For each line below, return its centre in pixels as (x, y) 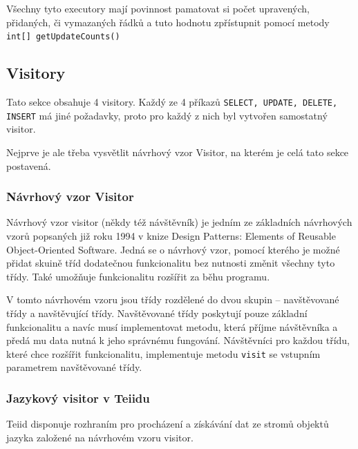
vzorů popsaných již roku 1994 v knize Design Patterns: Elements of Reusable (171, 235)
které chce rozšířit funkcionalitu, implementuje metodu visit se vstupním (163, 353)
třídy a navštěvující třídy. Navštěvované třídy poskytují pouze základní (157, 313)
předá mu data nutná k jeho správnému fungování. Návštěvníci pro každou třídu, (178, 340)
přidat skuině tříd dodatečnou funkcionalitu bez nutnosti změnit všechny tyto (171, 263)
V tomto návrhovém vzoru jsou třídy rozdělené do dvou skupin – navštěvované (173, 299)
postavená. (29, 165)
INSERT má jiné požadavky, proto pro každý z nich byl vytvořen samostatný (167, 115)
